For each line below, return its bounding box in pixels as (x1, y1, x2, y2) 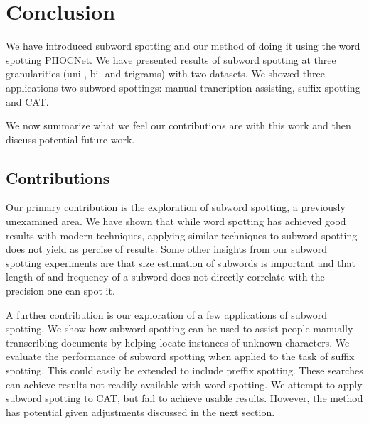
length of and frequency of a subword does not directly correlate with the (6, 269, 325, 284)
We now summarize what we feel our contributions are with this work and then (6, 118, 351, 133)
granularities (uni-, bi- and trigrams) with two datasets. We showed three (6, 66, 325, 81)
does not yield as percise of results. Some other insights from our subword (6, 241, 327, 256)
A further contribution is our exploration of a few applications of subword (6, 307, 328, 322)
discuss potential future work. (6, 131, 135, 146)
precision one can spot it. (6, 283, 115, 298)
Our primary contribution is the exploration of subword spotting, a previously (6, 200, 346, 214)
